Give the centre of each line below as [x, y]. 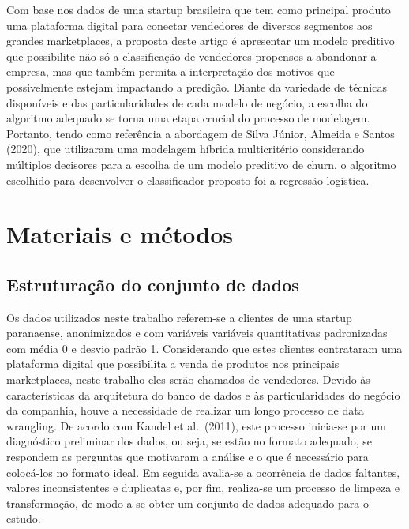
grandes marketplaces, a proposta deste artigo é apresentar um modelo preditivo [201, 41]
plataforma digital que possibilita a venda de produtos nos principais [173, 364]
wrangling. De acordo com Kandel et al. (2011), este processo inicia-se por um [196, 425]
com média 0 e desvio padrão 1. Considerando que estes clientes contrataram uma [204, 348]
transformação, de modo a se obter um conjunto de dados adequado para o [188, 503]
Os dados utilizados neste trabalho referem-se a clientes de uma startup [179, 317]
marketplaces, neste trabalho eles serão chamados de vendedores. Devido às [188, 379]
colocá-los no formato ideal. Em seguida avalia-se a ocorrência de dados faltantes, [203, 472]
